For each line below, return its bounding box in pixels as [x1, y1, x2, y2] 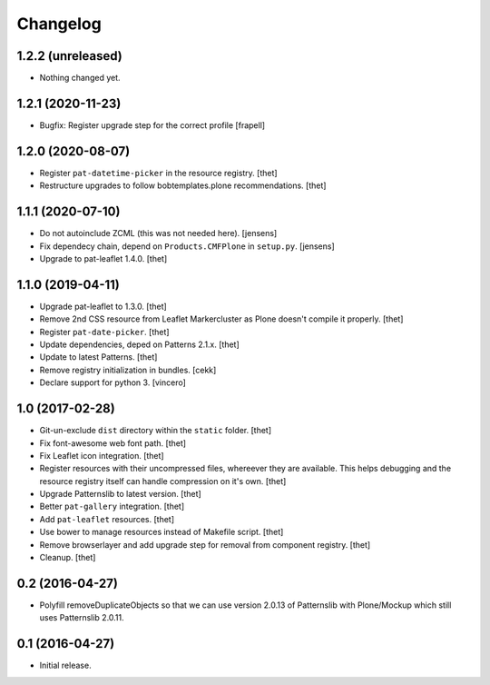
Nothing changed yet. [39, 73, 122, 84]
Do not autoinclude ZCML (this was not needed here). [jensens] [39, 228, 278, 239]
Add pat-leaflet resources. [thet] [39, 513, 175, 524]
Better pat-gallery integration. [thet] [39, 501, 185, 512]
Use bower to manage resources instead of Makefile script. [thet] [39, 527, 284, 538]
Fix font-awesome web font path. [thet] [39, 437, 186, 449]
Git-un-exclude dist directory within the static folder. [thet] [39, 425, 272, 436]
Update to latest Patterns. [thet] [39, 352, 158, 362]
